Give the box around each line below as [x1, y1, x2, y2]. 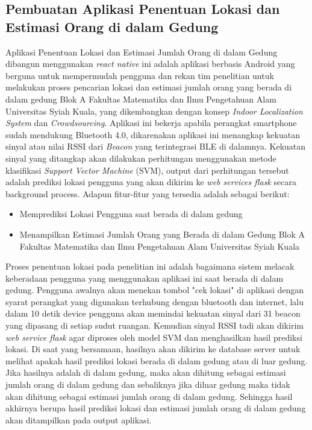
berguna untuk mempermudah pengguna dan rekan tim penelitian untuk [5, 69, 274, 81]
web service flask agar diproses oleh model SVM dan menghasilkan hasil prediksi [5, 330, 302, 343]
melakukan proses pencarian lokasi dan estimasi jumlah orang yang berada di [5, 81, 292, 93]
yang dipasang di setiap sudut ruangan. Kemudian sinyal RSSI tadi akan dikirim [5, 319, 304, 332]
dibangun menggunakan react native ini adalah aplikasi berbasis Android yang [5, 57, 295, 70]
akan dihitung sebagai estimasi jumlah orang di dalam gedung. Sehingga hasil [5, 390, 293, 402]
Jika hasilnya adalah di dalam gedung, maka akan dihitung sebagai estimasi [5, 366, 286, 379]
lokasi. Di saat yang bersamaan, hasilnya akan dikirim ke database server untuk [5, 343, 301, 355]
